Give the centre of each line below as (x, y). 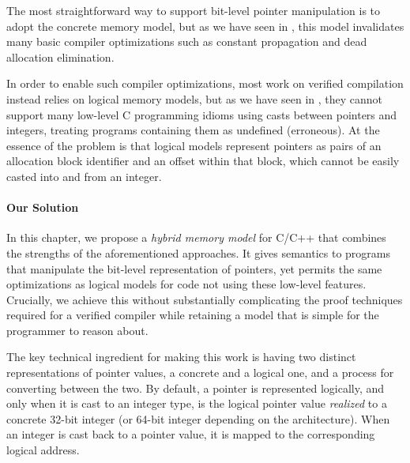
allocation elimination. (60, 56)
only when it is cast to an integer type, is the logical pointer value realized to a (197, 403)
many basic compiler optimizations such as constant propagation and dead (187, 41)
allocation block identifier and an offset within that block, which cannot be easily (203, 161)
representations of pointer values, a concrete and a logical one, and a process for (200, 373)
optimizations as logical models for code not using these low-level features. (186, 284)
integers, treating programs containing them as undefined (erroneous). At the (193, 130)
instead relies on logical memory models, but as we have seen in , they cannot (195, 98)
